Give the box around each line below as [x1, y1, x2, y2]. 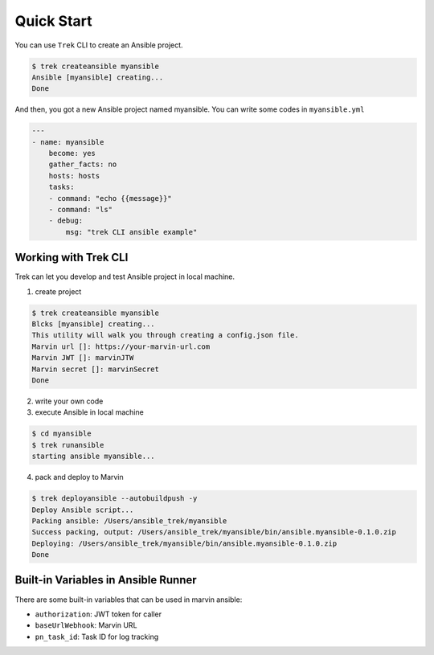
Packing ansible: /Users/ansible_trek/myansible [31, 516, 227, 526]
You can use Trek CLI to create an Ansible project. [14, 40, 184, 50]
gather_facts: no [48, 160, 117, 169]
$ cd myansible [31, 429, 92, 438]
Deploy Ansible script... [31, 505, 134, 514]
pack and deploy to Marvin [35, 473, 124, 482]
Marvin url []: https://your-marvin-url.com [31, 342, 211, 351]
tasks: [48, 182, 75, 192]
